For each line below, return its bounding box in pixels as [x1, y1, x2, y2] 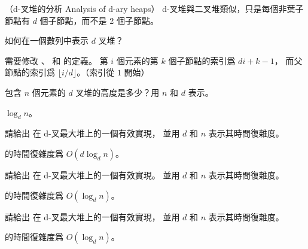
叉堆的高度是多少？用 [75, 86, 160, 98]
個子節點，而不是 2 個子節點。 [39, 14, 158, 26]
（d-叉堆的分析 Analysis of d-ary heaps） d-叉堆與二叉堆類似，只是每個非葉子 [5, 2, 304, 14]
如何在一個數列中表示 [5, 34, 89, 47]
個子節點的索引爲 [168, 54, 236, 66]
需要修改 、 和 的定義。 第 [5, 54, 108, 66]
